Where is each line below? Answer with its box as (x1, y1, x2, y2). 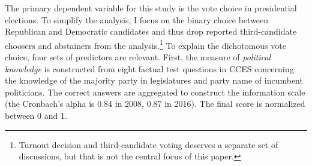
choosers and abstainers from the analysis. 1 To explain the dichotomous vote (5, 37, 286, 51)
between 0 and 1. (5, 109, 67, 121)
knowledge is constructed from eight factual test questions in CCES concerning (5, 62, 294, 75)
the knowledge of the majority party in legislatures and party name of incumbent (5, 74, 303, 87)
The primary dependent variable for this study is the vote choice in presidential (5, 2, 297, 14)
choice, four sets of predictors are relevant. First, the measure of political (5, 51, 271, 63)
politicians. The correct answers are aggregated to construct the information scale (5, 85, 305, 98)
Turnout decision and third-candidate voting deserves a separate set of (19, 138, 278, 150)
